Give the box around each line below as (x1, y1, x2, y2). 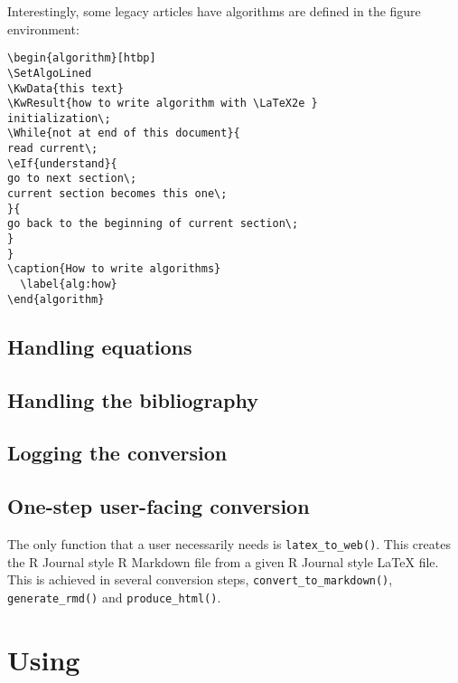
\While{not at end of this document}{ (7, 127, 240, 140)
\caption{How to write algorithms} (7, 262, 221, 276)
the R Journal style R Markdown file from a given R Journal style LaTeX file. (7, 552, 439, 571)
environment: (7, 19, 79, 38)
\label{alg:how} (20, 278, 117, 291)
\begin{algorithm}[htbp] (7, 52, 156, 65)
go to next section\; (7, 172, 137, 185)
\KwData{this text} (7, 81, 124, 95)
